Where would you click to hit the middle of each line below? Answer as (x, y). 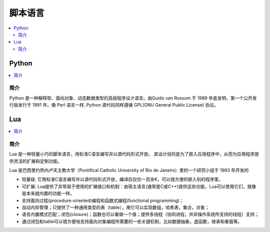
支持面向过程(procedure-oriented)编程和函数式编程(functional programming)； (103, 200)
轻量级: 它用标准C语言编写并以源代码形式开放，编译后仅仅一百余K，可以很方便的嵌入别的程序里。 (122, 179)
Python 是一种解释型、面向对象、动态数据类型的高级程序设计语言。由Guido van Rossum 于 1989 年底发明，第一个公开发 (133, 98)
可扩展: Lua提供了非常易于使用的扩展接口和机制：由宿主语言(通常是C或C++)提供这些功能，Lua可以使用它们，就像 (139, 186)
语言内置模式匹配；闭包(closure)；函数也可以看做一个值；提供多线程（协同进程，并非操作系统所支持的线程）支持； (140, 214)
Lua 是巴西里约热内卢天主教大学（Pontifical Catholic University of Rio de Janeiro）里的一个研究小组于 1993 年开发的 (129, 170)
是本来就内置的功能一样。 (48, 193)
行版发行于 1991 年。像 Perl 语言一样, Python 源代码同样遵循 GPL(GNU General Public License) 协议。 (114, 105)
